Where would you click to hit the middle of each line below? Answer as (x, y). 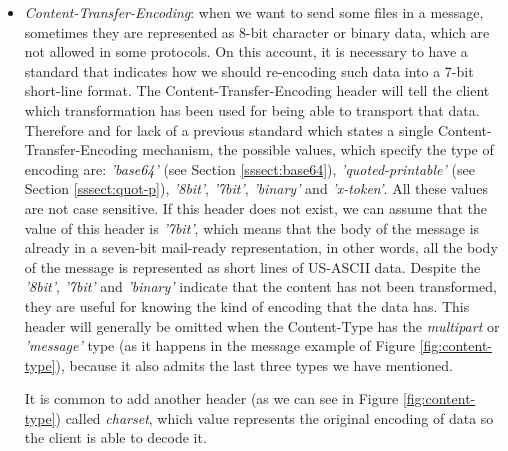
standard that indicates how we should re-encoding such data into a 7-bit (249, 70)
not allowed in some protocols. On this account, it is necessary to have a (246, 51)
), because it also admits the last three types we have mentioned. (254, 364)
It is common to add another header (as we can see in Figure (211, 398)
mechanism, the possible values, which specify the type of (318, 149)
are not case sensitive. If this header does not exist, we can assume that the (256, 207)
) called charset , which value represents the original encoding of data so (274, 417)
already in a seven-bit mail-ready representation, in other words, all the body (261, 247)
